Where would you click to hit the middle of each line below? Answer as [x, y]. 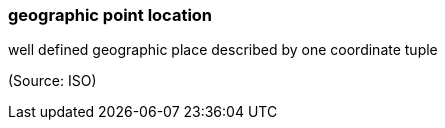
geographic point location [110, 15]
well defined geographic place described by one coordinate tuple [223, 50]
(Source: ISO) [52, 81]
